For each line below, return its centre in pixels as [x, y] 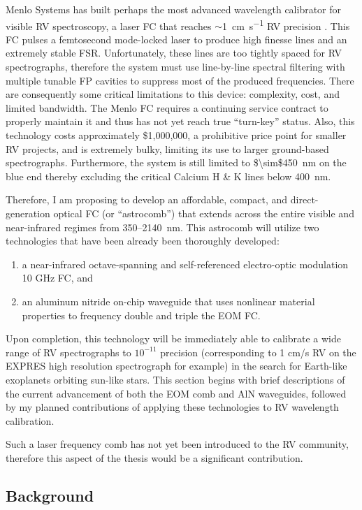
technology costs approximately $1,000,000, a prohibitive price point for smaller [176, 135]
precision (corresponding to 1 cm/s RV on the [258, 352]
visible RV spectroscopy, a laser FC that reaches [109, 25]
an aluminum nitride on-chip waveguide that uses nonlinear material [168, 301]
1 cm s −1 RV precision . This [286, 24]
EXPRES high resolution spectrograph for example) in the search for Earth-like [176, 366]
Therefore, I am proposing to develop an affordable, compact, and [147, 199]
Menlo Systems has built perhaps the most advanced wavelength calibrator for [174, 9]
